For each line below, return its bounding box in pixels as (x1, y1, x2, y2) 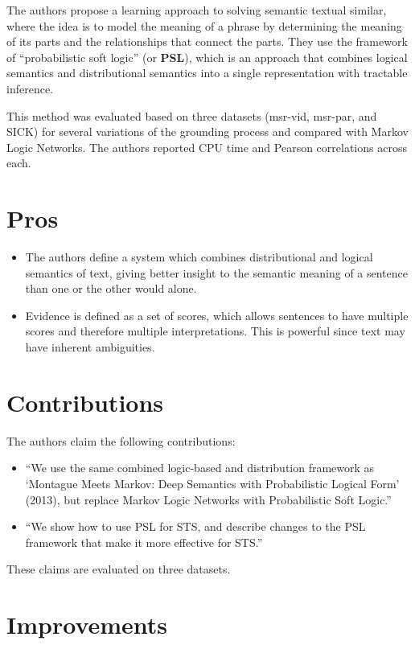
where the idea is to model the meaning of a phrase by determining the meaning (6, 17, 402, 34)
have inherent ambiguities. (25, 339, 155, 355)
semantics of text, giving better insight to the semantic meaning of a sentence (25, 264, 408, 281)
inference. (6, 80, 53, 97)
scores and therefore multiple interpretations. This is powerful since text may (25, 322, 405, 339)
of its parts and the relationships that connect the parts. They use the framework (6, 33, 408, 50)
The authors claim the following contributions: (6, 432, 236, 449)
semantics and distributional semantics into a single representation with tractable (6, 64, 408, 81)
